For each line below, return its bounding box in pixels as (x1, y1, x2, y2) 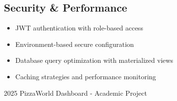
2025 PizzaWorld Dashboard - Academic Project (4, 87, 147, 98)
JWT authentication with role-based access (15, 23, 143, 33)
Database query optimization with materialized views (15, 55, 174, 65)
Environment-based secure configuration (15, 39, 134, 49)
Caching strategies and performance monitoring (15, 71, 156, 81)
